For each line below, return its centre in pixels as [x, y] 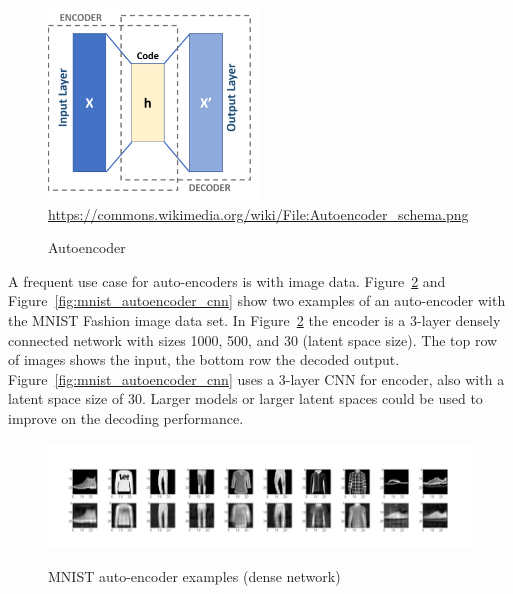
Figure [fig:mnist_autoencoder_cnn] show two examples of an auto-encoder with [257, 300]
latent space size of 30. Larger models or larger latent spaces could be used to [245, 398]
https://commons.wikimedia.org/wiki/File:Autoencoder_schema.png [258, 213]
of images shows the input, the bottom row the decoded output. [204, 359]
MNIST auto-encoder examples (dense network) [194, 576]
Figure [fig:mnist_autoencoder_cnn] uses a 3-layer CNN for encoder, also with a [256, 378]
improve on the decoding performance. [126, 417]
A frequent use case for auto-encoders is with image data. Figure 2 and [227, 280]
